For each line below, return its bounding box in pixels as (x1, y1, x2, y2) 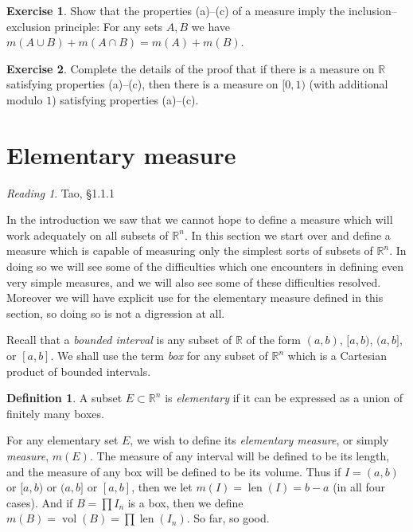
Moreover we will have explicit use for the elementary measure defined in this (6, 289, 384, 306)
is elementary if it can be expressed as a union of (165, 389, 403, 406)
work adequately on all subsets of (6, 226, 169, 243)
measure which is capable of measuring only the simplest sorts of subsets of (6, 242, 373, 259)
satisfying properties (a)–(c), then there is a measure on (6, 76, 279, 92)
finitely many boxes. (6, 405, 104, 421)
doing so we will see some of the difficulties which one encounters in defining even (6, 258, 403, 275)
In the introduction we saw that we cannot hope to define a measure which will (6, 211, 393, 228)
